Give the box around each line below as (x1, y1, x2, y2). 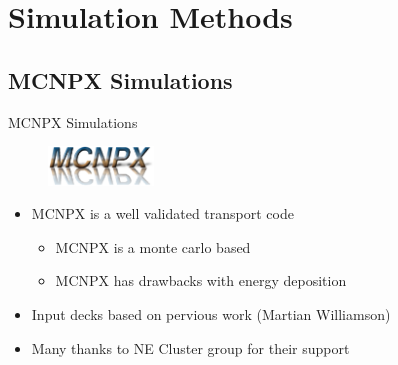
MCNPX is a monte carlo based (55, 236, 251, 257)
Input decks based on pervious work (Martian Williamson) (31, 303, 391, 324)
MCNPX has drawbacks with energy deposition (55, 270, 347, 291)
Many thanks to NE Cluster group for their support (31, 337, 350, 358)
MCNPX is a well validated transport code (31, 203, 294, 224)
